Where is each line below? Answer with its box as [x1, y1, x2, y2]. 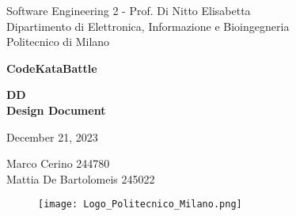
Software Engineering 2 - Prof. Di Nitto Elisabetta [6, 2, 251, 18]
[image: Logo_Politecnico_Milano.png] [38, 199, 242, 210]
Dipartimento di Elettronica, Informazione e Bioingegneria [6, 17, 290, 34]
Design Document [6, 101, 106, 118]
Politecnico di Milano [6, 33, 110, 50]
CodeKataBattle [6, 59, 97, 76]
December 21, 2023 [6, 128, 98, 145]
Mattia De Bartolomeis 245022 [6, 170, 155, 187]
